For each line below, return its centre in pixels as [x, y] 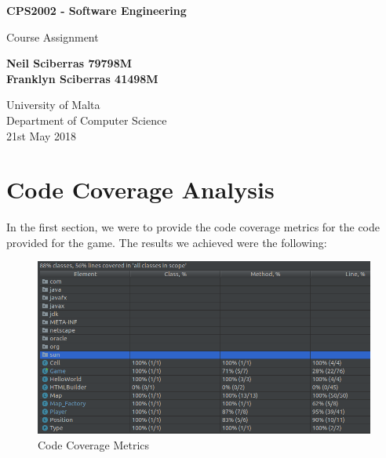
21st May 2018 [42, 135]
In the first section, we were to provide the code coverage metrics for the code [193, 227]
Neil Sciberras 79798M [69, 63]
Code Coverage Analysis [140, 189]
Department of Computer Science [87, 120]
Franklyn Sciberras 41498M [82, 78]
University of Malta [53, 105]
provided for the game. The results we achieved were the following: [167, 242]
